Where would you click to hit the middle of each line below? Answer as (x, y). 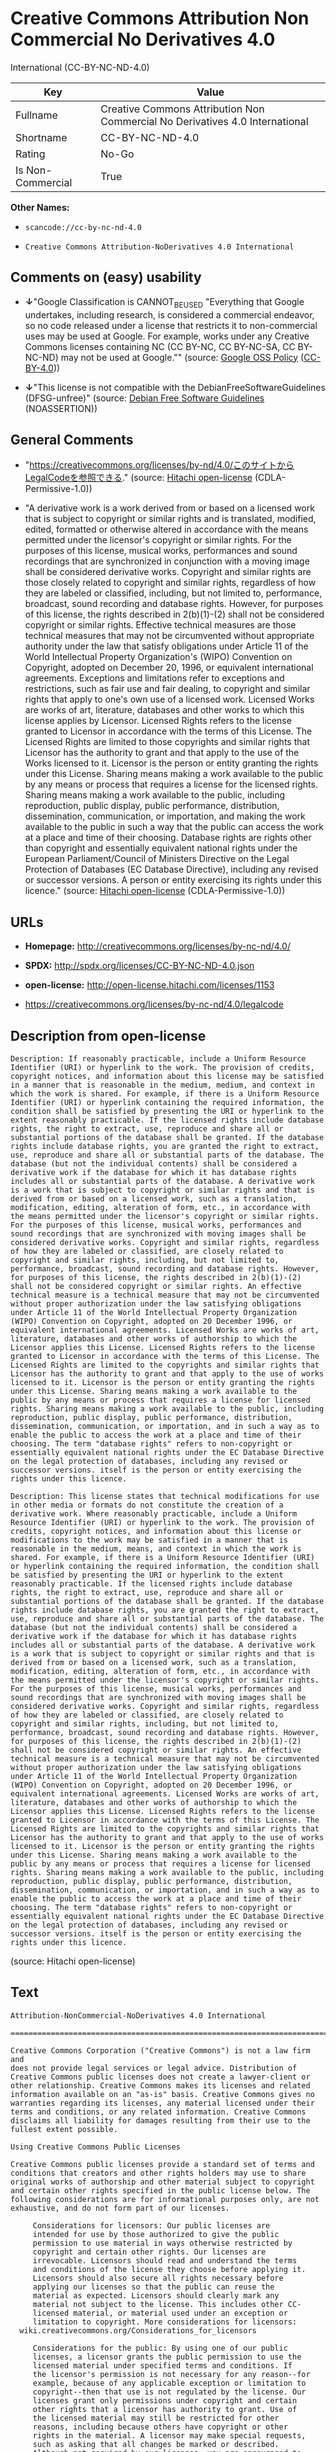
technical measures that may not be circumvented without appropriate (169, 636)
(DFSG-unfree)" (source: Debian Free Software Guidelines (144, 398)
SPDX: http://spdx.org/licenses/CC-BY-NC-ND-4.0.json (139, 966)
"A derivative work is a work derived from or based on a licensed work (169, 508)
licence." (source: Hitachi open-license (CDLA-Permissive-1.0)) (155, 891)
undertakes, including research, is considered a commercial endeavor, (169, 314)
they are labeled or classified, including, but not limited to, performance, (173, 593)
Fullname (36, 115)
